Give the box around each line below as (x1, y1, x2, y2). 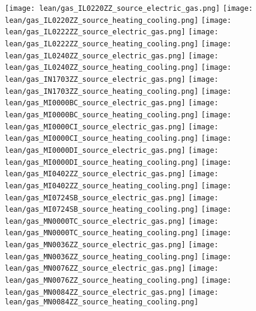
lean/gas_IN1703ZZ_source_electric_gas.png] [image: (5, 75, 219, 84)
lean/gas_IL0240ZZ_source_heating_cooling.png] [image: (5, 63, 231, 72)
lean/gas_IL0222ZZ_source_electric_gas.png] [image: (5, 28, 219, 37)
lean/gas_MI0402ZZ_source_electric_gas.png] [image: (5, 170, 219, 179)
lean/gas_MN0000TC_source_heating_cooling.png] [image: (5, 229, 231, 238)
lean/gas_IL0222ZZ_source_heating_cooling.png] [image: (5, 39, 231, 48)
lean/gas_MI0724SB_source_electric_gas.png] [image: (5, 193, 219, 202)
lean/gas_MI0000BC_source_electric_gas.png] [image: (5, 99, 219, 108)
